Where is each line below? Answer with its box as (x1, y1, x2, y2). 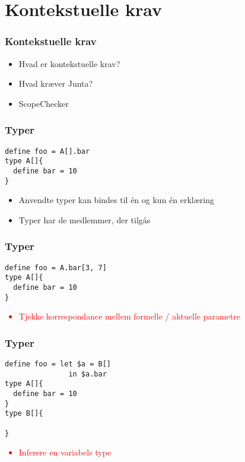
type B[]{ (5, 409, 43, 418)
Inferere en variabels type (18, 446, 112, 458)
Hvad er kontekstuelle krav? (18, 57, 120, 69)
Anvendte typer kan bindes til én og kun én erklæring (18, 194, 215, 206)
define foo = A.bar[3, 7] (5, 263, 107, 272)
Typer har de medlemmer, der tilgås (18, 213, 151, 226)
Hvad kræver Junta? (18, 77, 93, 90)
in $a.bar (68, 369, 107, 378)
